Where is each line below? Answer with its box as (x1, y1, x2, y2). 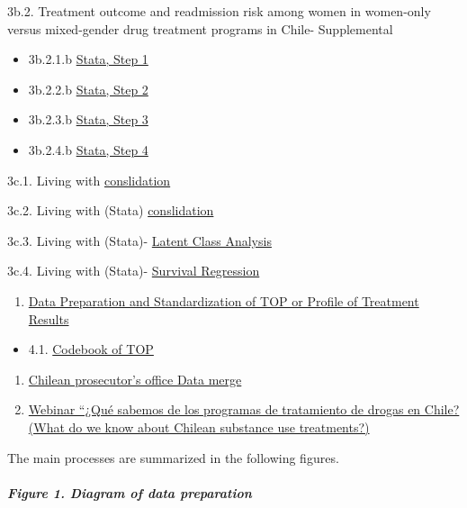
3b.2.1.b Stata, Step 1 (28, 50, 148, 68)
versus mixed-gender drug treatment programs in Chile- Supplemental (7, 19, 393, 38)
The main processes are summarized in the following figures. (7, 448, 339, 467)
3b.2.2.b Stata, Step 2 (28, 79, 148, 98)
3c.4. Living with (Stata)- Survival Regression (7, 261, 260, 280)
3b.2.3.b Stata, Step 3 (28, 110, 148, 129)
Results (28, 309, 69, 328)
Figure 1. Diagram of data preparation (7, 483, 252, 502)
